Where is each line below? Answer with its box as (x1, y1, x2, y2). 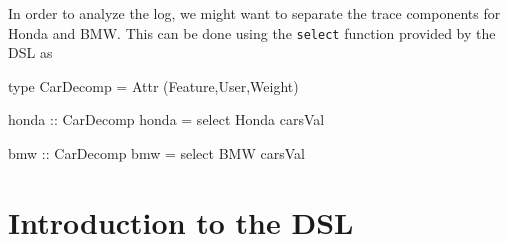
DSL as (8, 42, 53, 63)
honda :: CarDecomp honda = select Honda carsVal (8, 109, 325, 130)
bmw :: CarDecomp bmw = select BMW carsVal (8, 143, 305, 164)
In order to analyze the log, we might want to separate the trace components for (8, 3, 501, 23)
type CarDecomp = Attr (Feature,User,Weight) (8, 75, 299, 96)
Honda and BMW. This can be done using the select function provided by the (8, 22, 496, 43)
